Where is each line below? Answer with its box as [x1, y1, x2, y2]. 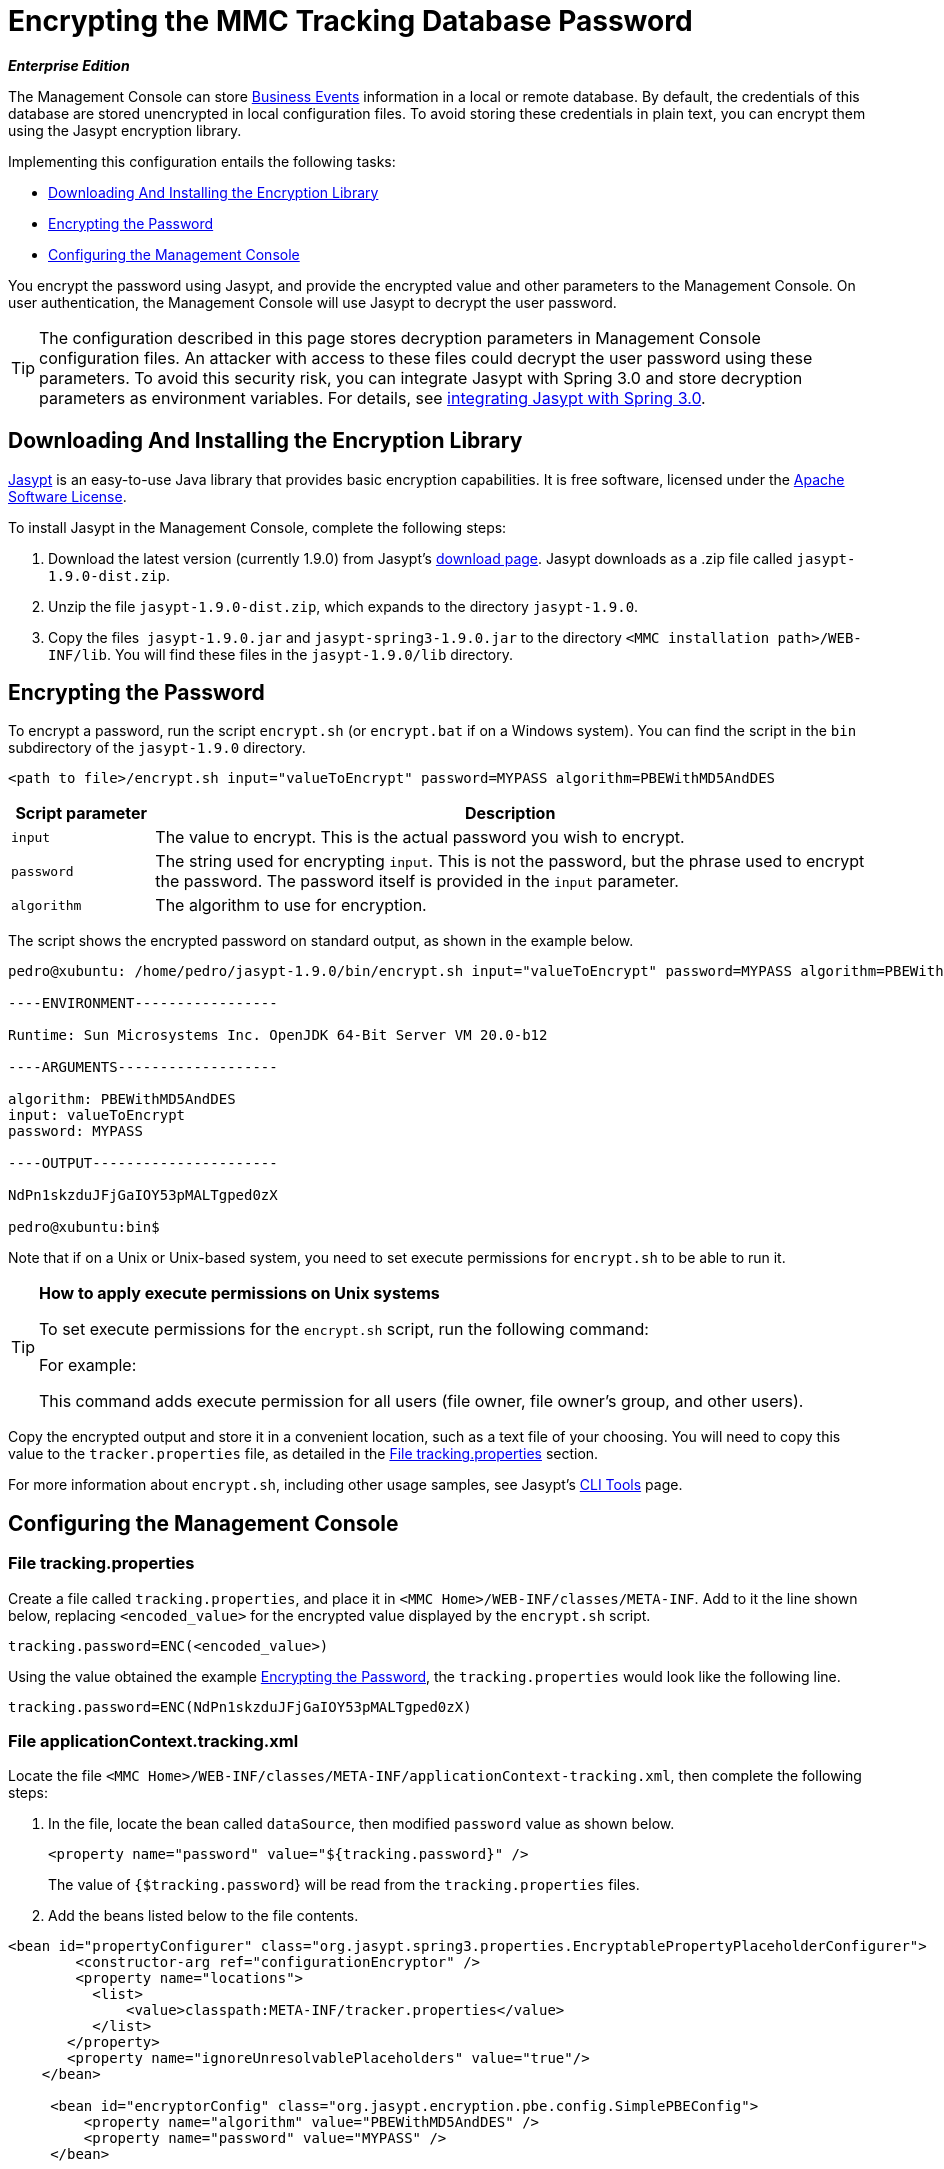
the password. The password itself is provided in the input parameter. [155, 871, 679, 892]
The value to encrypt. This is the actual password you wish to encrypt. [155, 827, 685, 848]
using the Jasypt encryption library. [8, 121, 242, 139]
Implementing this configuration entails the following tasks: [8, 152, 396, 170]
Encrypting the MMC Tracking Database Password [8, 4, 693, 38]
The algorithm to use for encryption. [155, 895, 427, 916]
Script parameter [15, 803, 147, 824]
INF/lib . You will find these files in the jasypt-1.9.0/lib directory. [48, 645, 514, 663]
